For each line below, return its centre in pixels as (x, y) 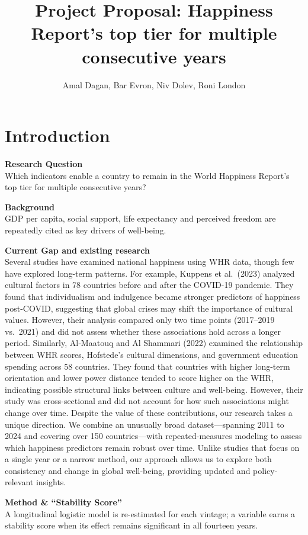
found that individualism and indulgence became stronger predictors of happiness (153, 296)
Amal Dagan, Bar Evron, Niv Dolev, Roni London (154, 84)
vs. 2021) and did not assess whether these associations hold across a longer (143, 331)
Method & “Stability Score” (63, 502)
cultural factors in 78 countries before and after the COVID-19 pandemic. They (149, 285)
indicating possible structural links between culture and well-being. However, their (154, 389)
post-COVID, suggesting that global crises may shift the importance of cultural (149, 308)
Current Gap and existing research (77, 250)
